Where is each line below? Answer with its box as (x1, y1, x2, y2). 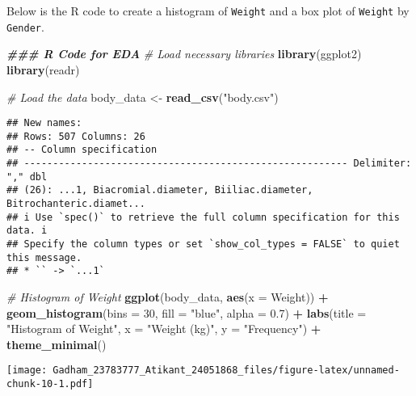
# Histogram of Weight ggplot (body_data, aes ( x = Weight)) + (6, 288, 329, 305)
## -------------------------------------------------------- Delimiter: (6, 158, 412, 170)
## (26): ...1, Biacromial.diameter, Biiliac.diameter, (6, 184, 313, 196)
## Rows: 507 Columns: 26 (6, 130, 145, 142)
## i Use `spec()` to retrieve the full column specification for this (6, 211, 400, 223)
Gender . (6, 18, 44, 35)
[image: (6, 364, 48, 377)
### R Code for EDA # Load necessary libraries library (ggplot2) (6, 45, 362, 62)
